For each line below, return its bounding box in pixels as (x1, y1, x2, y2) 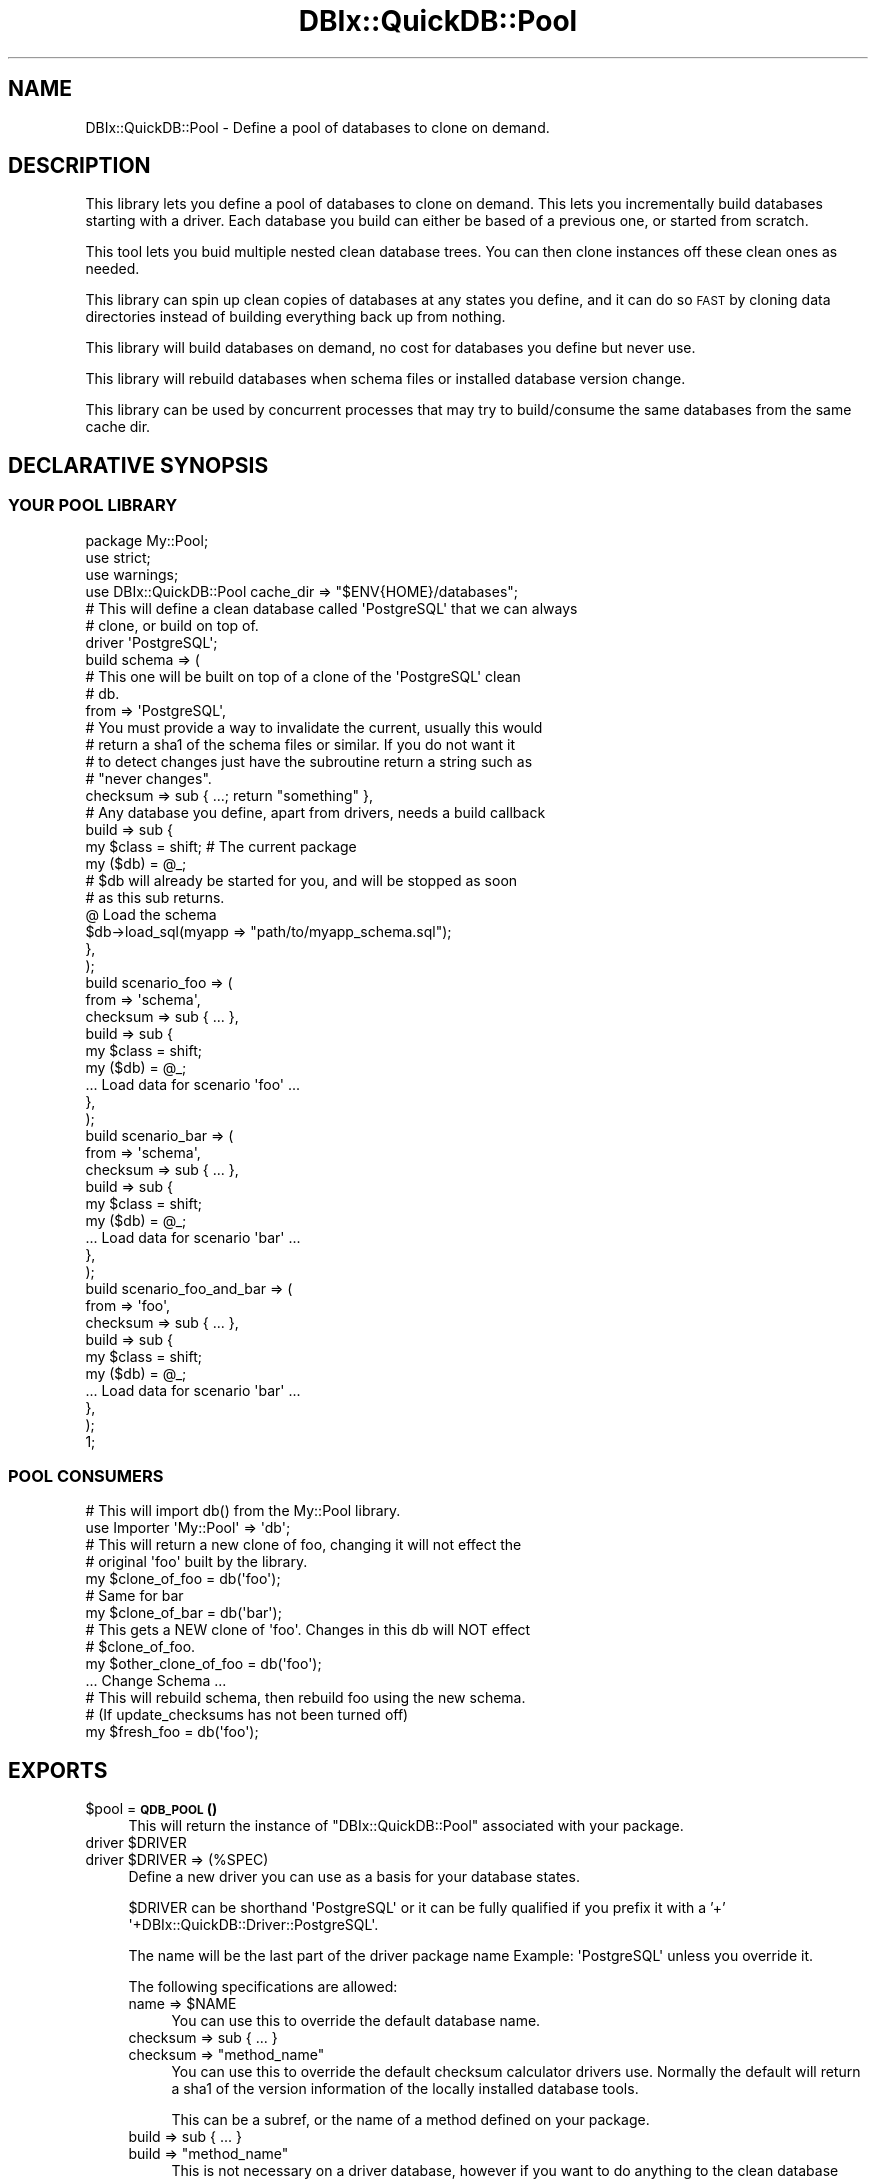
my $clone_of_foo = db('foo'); (85, 1570, 281, 1588)
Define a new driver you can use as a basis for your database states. (128, 1868, 580, 1886)
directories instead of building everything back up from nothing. (85, 308, 506, 326)
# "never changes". (85, 769, 212, 787)
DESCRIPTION (8, 153, 151, 179)
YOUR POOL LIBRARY (8, 495, 178, 516)
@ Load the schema (85, 905, 217, 923)
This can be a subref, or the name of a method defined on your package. (171, 2111, 650, 2129)
